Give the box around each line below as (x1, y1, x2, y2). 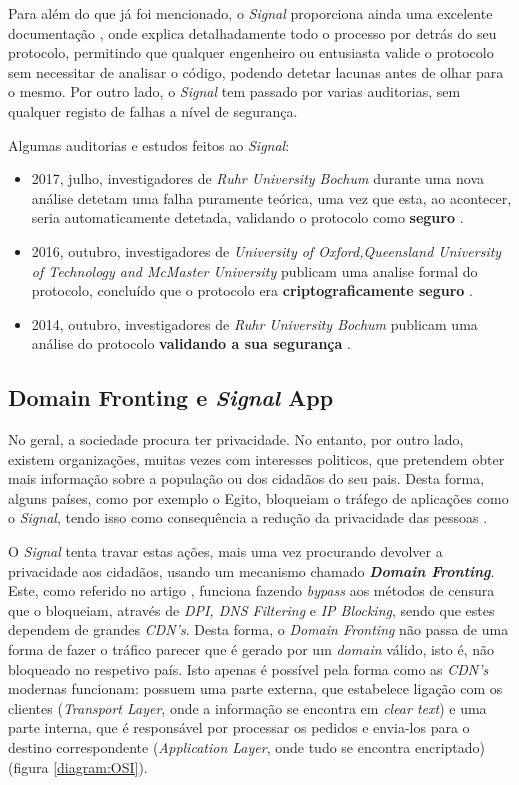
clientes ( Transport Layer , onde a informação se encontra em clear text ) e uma (8, 697, 487, 718)
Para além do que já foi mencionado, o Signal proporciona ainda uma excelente (8, 3, 493, 23)
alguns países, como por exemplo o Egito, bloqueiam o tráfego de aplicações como (8, 487, 509, 508)
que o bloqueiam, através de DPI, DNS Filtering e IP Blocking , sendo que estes (8, 599, 495, 620)
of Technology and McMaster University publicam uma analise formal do (31, 260, 478, 281)
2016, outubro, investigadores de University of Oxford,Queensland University (31, 240, 502, 261)
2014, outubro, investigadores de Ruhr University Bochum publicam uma (31, 313, 478, 334)
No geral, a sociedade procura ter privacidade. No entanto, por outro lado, (8, 429, 464, 450)
